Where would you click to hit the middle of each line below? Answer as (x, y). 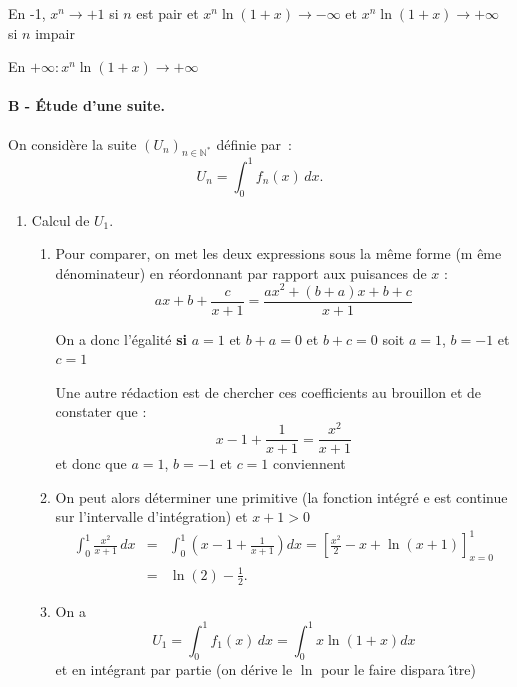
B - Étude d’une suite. (86, 105)
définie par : (254, 143)
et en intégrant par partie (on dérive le (174, 669)
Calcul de (60, 219)
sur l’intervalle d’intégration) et (151, 516)
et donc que (91, 463)
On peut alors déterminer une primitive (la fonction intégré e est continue (281, 496)
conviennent (309, 463)
